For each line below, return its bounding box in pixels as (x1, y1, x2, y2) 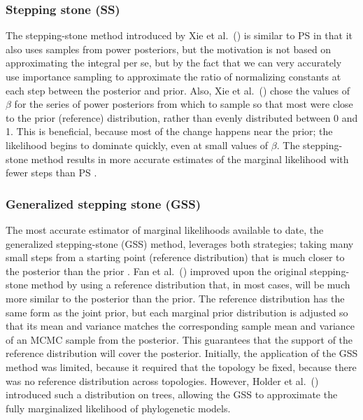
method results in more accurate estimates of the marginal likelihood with (31, 151, 349, 166)
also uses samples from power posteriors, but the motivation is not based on (6, 41, 332, 56)
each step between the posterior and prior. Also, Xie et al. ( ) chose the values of (6, 83, 350, 97)
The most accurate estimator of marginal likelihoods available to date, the (6, 222, 324, 237)
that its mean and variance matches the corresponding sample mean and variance (6, 318, 355, 333)
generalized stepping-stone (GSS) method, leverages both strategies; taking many (6, 236, 354, 251)
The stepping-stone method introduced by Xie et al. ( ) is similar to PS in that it (6, 28, 353, 43)
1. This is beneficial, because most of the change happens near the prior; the (6, 124, 333, 139)
